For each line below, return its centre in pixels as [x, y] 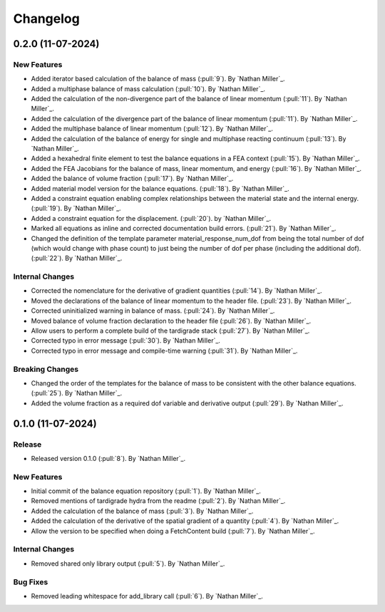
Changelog [46, 19]
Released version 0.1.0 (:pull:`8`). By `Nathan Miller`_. [108, 458]
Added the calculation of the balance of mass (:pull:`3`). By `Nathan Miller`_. [142, 511]
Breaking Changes [46, 369]
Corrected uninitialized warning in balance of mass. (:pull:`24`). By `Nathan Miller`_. [153, 311]
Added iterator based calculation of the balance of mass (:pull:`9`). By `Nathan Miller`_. [158, 79]
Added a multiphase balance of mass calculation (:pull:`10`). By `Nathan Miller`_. [148, 88]
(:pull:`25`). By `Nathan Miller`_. [77, 393]
